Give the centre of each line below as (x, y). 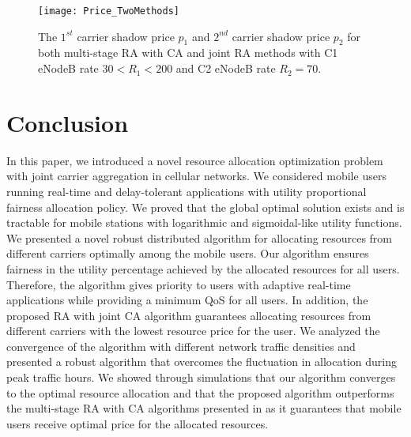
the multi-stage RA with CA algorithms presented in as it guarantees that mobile (204, 408)
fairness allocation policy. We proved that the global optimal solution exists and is (205, 207)
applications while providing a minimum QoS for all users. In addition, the (187, 300)
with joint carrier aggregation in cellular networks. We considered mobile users (196, 176)
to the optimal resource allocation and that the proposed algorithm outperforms (200, 392)
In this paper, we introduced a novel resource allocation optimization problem (195, 160)
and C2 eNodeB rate (226, 68)
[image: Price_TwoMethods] (109, 11)
